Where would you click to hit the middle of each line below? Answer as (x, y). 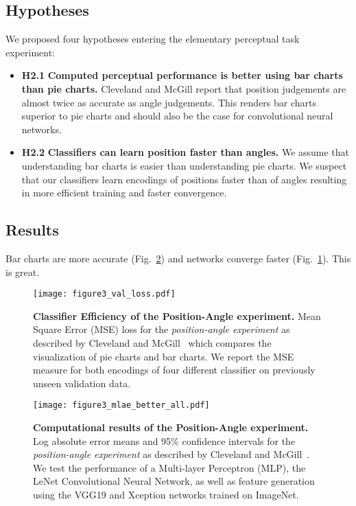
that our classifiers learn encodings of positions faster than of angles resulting (184, 179)
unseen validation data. (82, 383)
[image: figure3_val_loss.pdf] (104, 294)
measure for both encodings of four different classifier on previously (174, 370)
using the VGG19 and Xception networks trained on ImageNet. (166, 494)
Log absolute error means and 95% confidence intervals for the (164, 440)
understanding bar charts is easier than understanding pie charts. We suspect (184, 165)
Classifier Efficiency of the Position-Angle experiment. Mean (177, 315)
